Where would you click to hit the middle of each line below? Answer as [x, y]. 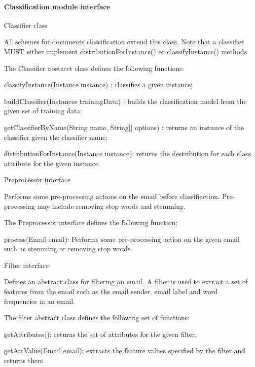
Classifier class [26, 25]
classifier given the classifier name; [56, 137]
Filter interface [26, 265]
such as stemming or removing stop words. [68, 249]
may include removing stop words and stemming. [111, 206]
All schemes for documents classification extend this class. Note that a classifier [124, 42]
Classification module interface [57, 6]
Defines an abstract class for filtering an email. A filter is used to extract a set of [126, 282]
